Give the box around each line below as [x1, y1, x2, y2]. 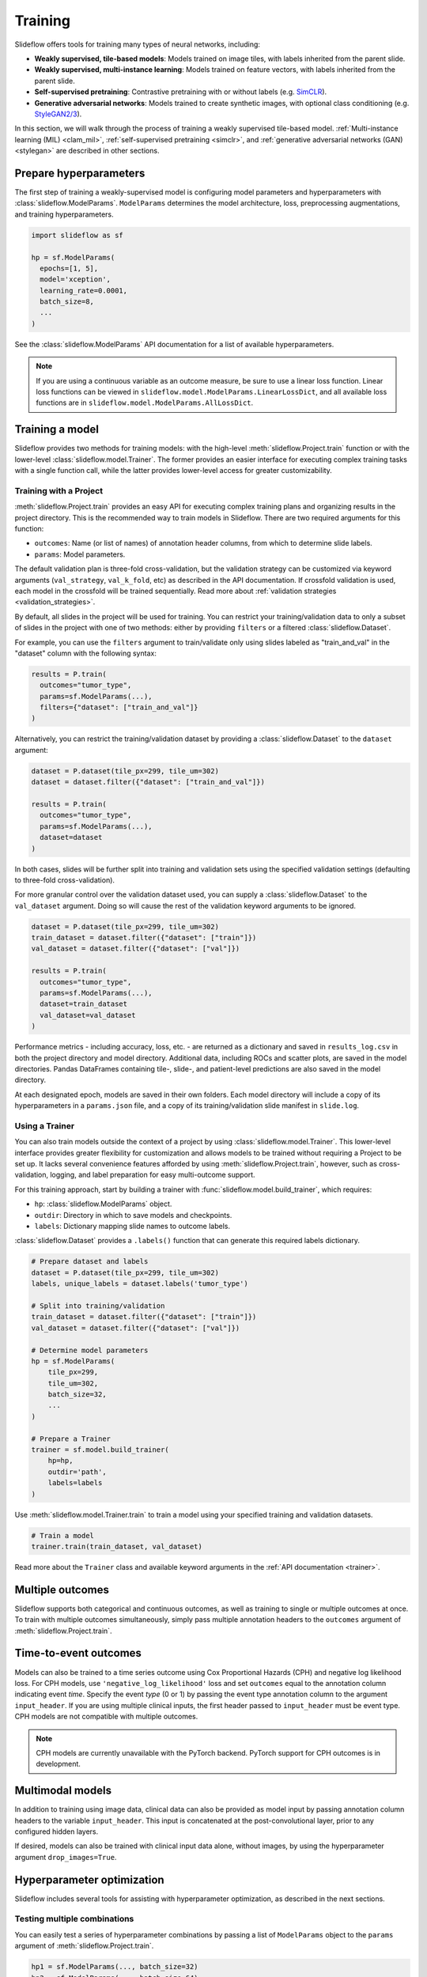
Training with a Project [14, 485, 103, 496]
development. [36, 1760, 81, 1769]
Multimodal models [14, 1784, 112, 1797]
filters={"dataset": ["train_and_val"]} [40, 703, 198, 712]
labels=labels [47, 1479, 103, 1487]
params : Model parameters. [34, 550, 126, 559]
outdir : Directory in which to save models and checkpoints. [34, 1210, 232, 1219]
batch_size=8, [40, 297, 95, 306]
